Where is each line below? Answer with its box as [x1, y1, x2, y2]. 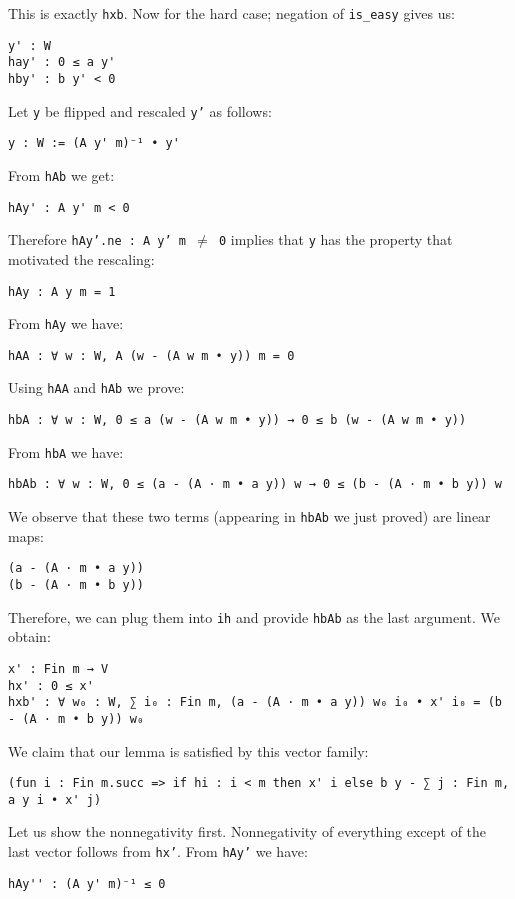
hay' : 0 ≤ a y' [8, 55, 116, 70]
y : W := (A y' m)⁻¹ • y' [8, 136, 180, 151]
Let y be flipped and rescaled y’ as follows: [8, 100, 272, 121]
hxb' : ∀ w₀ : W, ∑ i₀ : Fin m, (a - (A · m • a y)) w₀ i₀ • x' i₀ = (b [8, 695, 502, 710]
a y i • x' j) [8, 792, 102, 807]
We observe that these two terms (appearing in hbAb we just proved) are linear [8, 506, 491, 527]
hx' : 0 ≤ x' [8, 678, 94, 693]
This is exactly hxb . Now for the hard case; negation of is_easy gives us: [8, 3, 455, 23]
